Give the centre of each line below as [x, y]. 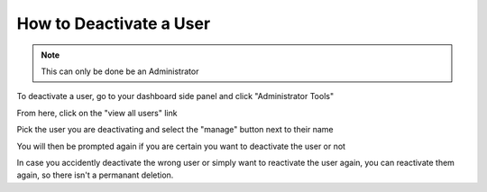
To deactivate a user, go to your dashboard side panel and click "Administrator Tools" [175, 96]
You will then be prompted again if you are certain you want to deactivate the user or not [181, 146]
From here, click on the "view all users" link [97, 113]
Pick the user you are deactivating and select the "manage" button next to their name [175, 130]
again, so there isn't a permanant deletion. [95, 175]
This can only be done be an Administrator [120, 71]
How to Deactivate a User [114, 23]
